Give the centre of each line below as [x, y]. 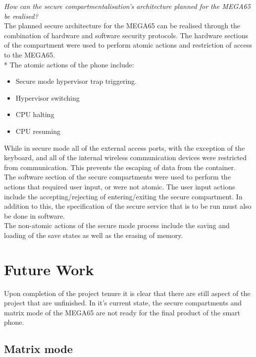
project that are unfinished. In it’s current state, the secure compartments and [123, 303]
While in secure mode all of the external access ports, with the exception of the [125, 148]
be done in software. [35, 215]
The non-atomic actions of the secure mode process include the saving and [117, 225]
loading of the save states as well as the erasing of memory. [94, 235]
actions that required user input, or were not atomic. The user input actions [120, 186]
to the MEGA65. [29, 54]
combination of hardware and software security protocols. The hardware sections [126, 35]
